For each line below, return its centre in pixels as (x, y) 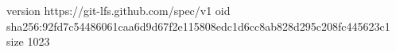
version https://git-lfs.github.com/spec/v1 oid (118, 10)
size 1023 (28, 41)
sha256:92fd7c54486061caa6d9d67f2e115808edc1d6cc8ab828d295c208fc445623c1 (198, 26)
